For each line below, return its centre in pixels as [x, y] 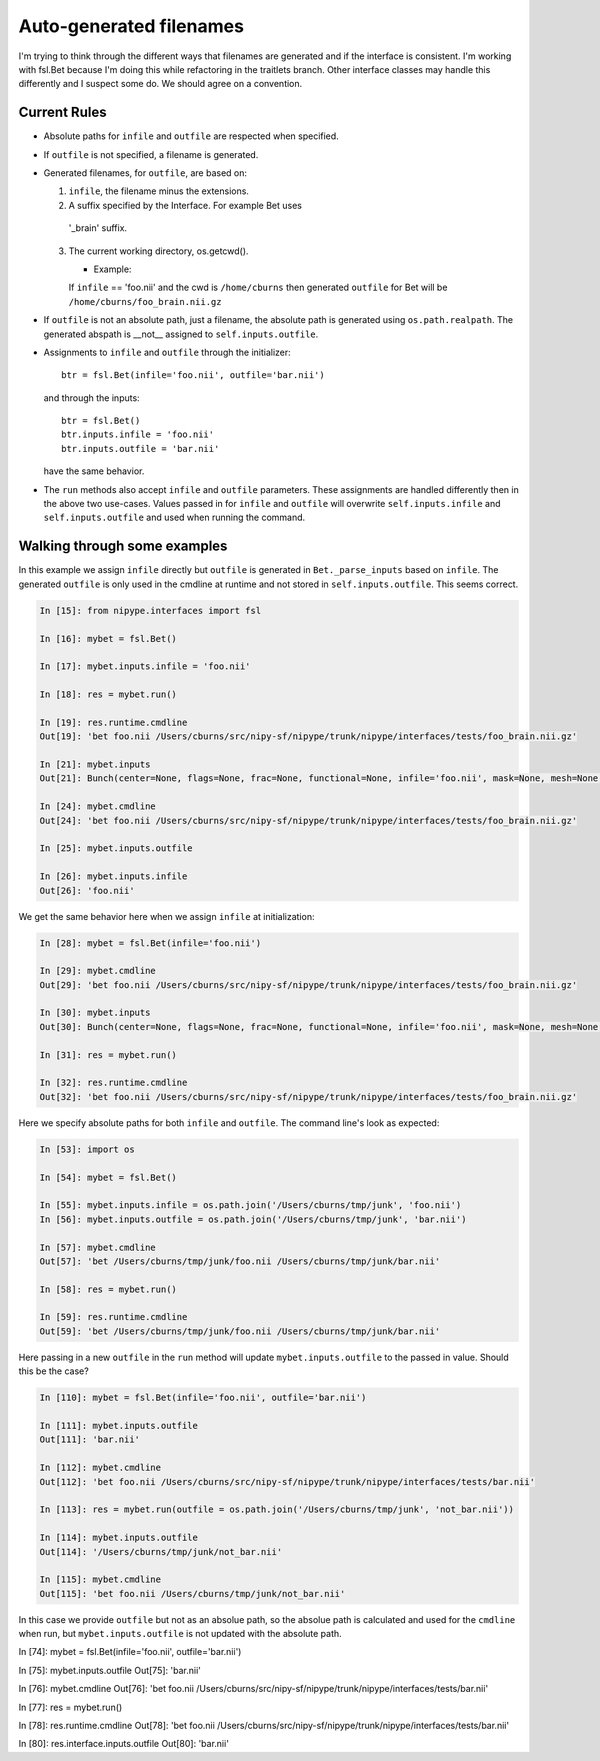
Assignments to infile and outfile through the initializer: [167, 352]
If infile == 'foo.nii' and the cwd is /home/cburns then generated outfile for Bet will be [258, 287]
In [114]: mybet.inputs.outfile [119, 1538]
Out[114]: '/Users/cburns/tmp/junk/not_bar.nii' [161, 1551]
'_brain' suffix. [98, 228]
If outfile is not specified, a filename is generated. [151, 154]
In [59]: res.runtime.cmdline [113, 1317]
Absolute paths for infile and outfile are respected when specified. [191, 136]
